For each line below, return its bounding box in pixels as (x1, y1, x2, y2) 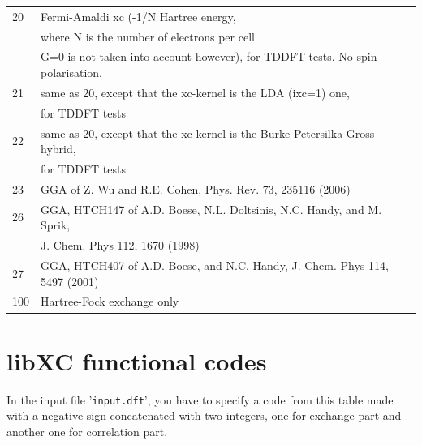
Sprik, (41, 216, 71, 233)
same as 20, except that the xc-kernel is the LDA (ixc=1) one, (41, 83, 350, 101)
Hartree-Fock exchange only (41, 293, 179, 310)
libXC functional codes (6, 344, 267, 377)
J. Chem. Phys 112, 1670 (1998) (41, 237, 200, 254)
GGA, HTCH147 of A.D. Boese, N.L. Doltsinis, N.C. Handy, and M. (41, 200, 382, 217)
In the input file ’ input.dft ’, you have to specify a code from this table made (6, 391, 394, 408)
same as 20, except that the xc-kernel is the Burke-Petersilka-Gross (41, 124, 375, 141)
